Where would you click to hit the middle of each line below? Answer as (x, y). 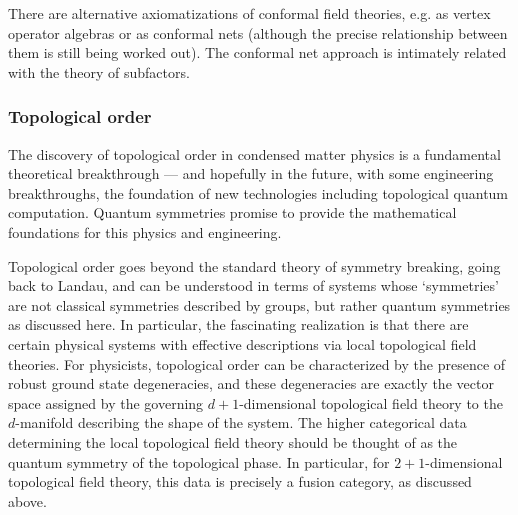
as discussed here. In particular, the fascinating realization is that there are (238, 324)
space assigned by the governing (106, 402)
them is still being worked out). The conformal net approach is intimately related (257, 52)
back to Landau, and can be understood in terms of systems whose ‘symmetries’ (253, 285)
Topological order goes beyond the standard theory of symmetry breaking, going (254, 265)
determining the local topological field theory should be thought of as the (233, 441)
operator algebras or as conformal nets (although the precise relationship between (258, 32)
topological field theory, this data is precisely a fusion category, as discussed (240, 481)
